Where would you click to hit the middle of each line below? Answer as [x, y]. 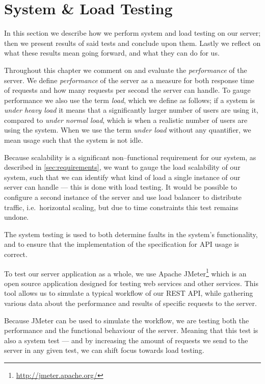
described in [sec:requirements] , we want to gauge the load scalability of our [122, 167]
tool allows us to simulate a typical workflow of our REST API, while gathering [129, 293]
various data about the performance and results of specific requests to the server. [130, 303]
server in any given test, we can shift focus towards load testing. [104, 350]
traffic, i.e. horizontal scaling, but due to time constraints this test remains [121, 207]
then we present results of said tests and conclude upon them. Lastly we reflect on [132, 43]
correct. [16, 254]
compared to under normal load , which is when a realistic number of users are [126, 120]
